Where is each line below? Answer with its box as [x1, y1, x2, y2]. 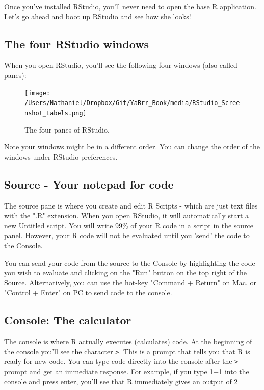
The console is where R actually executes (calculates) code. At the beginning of [4, 336, 252, 347]
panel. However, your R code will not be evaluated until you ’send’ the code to [4, 230, 250, 241]
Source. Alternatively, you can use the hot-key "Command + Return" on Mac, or [4, 277, 257, 288]
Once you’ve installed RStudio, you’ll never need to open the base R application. [4, 1, 256, 11]
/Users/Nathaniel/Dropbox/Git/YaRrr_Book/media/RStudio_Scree [24, 99, 240, 107]
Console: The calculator [4, 312, 131, 328]
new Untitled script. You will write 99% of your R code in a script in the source [4, 220, 254, 230]
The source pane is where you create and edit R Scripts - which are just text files [4, 200, 258, 211]
